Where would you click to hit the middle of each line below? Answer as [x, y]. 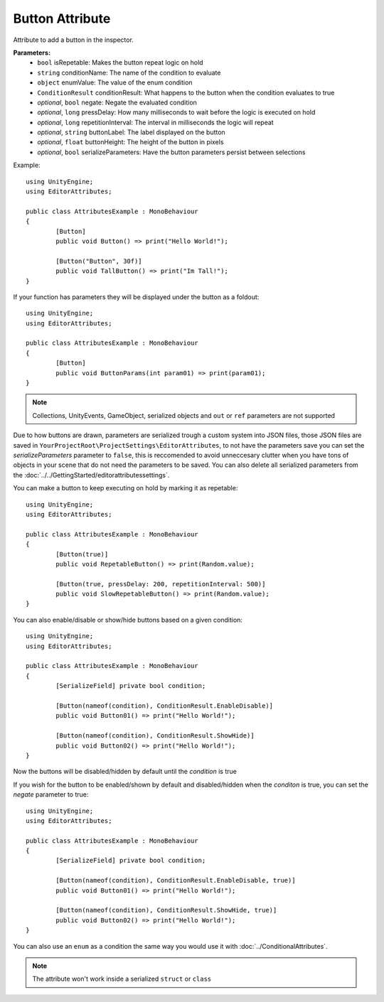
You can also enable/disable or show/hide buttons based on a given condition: [128, 620]
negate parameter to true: [51, 794]
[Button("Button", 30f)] [99, 261]
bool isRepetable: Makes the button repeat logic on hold [120, 63]
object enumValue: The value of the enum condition [115, 82]
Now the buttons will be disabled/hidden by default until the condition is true [125, 772]
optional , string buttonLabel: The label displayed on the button [131, 132]
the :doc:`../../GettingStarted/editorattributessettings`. [91, 475]
